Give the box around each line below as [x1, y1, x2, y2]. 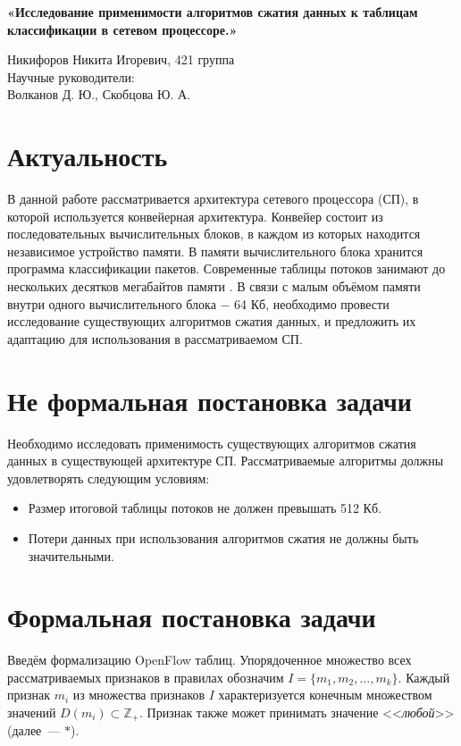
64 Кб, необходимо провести [234, 294, 390, 313]
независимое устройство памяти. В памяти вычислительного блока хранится [7, 241, 423, 260]
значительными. [28, 546, 114, 565]
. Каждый [398, 667, 450, 686]
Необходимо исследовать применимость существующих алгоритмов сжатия [7, 433, 416, 452]
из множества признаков [72, 685, 205, 704]
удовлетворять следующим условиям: [7, 468, 210, 487]
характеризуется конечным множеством [218, 685, 432, 704]
